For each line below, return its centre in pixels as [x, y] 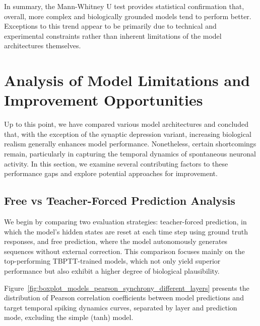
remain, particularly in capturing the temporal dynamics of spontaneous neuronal [130, 154]
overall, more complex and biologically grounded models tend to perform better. [128, 16]
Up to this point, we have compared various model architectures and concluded [126, 124]
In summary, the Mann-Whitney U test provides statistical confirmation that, [124, 6]
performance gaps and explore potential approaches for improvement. [111, 173]
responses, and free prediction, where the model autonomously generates [116, 241]
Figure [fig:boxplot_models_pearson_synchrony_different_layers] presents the [127, 288]
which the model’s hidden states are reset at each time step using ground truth [126, 231]
